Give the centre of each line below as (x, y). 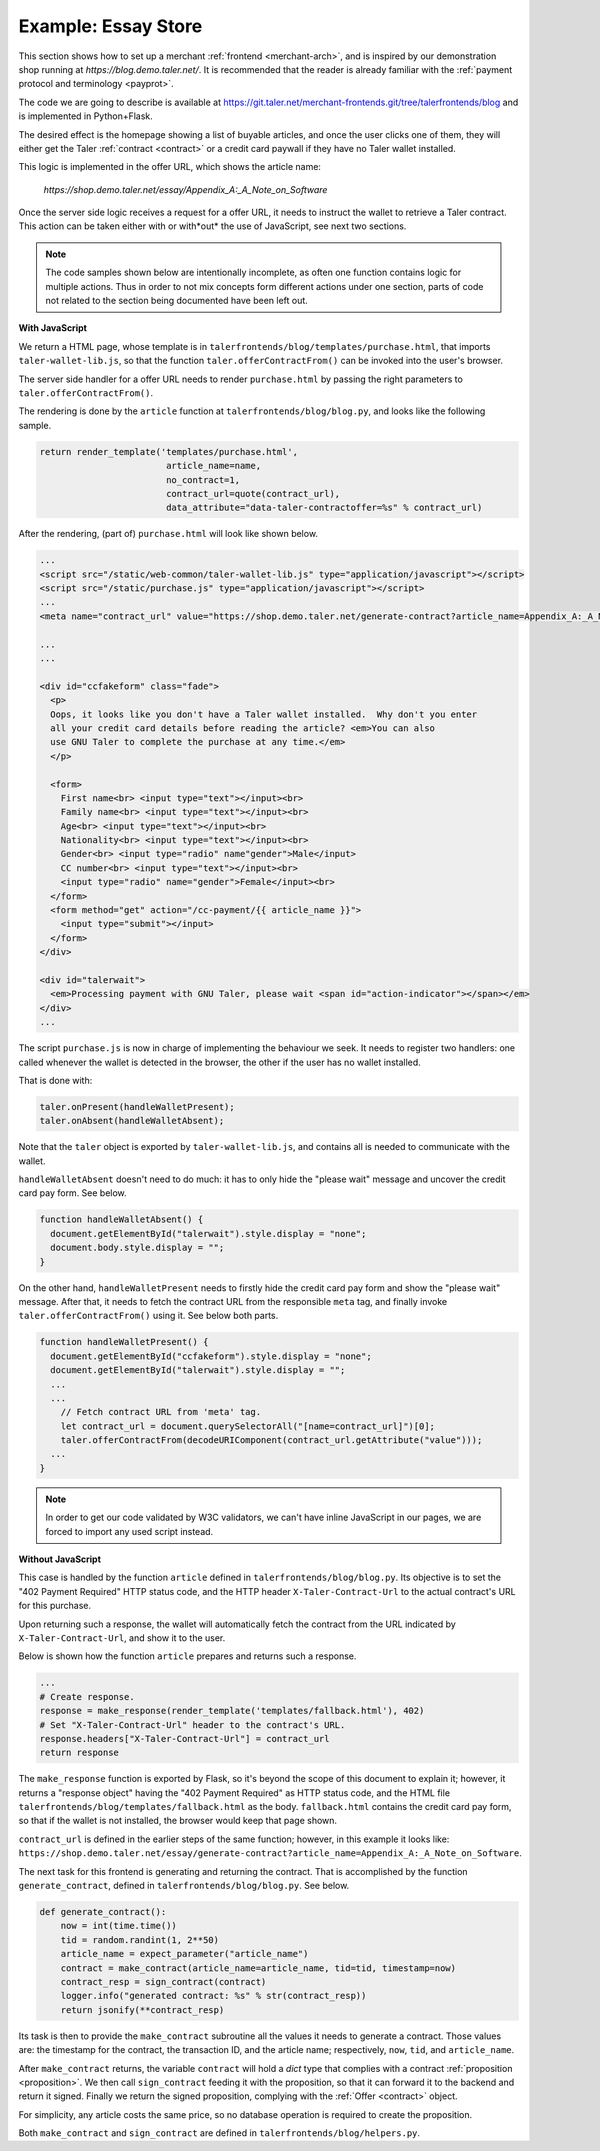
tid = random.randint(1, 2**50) (140, 1939)
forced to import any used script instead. (129, 1531)
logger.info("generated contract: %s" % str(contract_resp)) (213, 1996)
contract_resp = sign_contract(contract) (163, 1981)
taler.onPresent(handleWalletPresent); (137, 1106)
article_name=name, (213, 466)
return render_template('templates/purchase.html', (169, 451)
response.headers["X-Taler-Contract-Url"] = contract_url (184, 1738)
